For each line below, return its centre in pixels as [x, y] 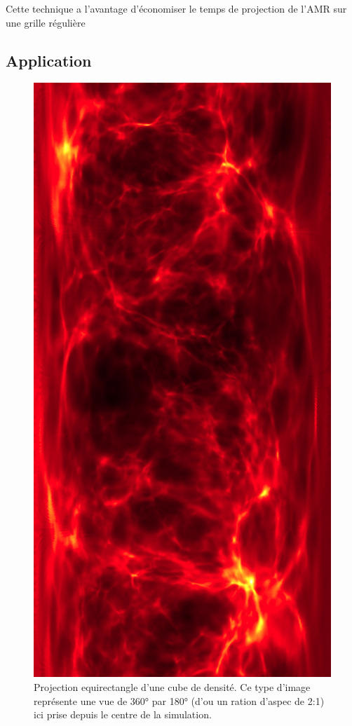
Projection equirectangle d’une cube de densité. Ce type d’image [172, 686]
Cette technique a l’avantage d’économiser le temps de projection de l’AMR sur [176, 8]
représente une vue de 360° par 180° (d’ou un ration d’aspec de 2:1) [179, 700]
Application [49, 60]
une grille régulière [46, 22]
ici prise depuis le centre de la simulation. [123, 714]
